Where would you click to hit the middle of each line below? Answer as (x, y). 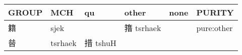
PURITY (215, 12)
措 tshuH (100, 43)
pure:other (215, 27)
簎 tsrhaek (143, 28)
